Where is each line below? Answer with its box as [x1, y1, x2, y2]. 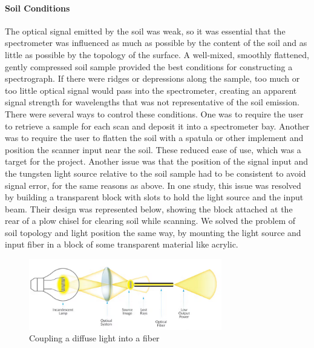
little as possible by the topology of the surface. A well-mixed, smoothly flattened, [5, 48, 309, 61]
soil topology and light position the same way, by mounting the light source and [5, 226, 301, 238]
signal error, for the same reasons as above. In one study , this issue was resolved [5, 179, 301, 191]
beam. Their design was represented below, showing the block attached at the [5, 202, 293, 215]
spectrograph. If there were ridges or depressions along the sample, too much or [5, 72, 300, 85]
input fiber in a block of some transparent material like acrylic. [5, 238, 238, 251]
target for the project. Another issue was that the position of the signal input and [5, 155, 309, 168]
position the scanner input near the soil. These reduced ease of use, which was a [5, 143, 301, 156]
